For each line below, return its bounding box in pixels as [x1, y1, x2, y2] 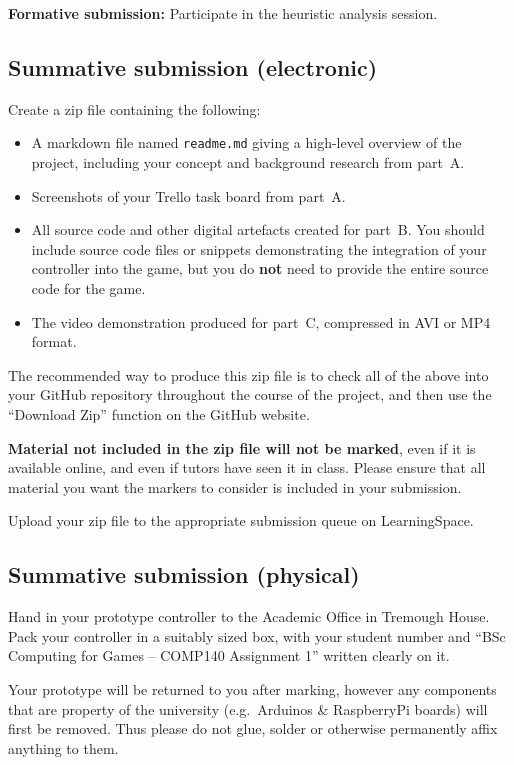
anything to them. [8, 737, 119, 758]
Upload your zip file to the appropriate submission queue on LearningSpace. [8, 510, 474, 531]
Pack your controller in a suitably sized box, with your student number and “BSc [8, 625, 506, 646]
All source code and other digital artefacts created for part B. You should [31, 219, 485, 240]
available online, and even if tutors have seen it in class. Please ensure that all [8, 457, 486, 478]
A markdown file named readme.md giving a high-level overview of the [31, 132, 462, 153]
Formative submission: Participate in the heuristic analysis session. [8, 3, 438, 23]
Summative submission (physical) [8, 559, 360, 590]
